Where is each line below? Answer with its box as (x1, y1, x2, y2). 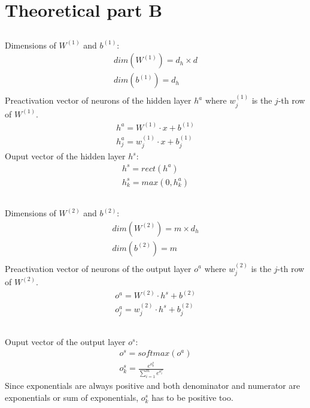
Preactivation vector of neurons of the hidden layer (5, 94, 192, 107)
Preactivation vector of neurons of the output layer (5, 262, 192, 274)
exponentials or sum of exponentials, (5, 391, 139, 404)
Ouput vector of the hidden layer (5, 150, 126, 162)
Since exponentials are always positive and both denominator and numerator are (5, 379, 300, 392)
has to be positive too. (151, 391, 233, 404)
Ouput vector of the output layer (5, 335, 126, 347)
